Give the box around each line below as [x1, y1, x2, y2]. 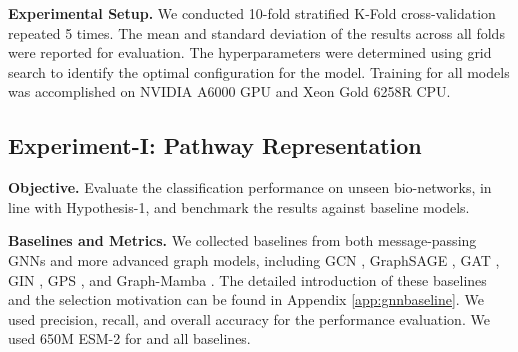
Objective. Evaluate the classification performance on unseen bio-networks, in [8, 177, 492, 198]
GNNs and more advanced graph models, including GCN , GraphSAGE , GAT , [8, 249, 500, 270]
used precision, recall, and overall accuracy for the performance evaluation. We [8, 308, 490, 329]
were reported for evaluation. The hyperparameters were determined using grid [8, 42, 492, 63]
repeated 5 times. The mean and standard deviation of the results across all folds [8, 22, 505, 43]
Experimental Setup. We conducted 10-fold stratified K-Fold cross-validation [8, 3, 496, 23]
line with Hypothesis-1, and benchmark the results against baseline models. [8, 196, 470, 217]
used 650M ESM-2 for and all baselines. [8, 328, 251, 349]
